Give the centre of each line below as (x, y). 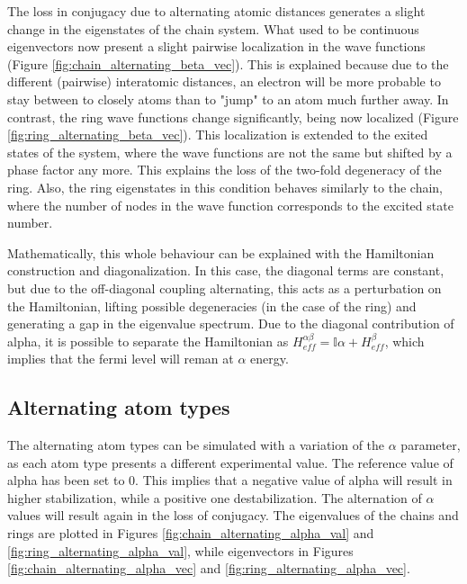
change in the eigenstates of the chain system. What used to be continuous (213, 28)
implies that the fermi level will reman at (121, 359)
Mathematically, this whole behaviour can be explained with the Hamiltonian (221, 252)
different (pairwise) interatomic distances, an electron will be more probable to (224, 81)
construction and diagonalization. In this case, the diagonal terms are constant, (226, 270)
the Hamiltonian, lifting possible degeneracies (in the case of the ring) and (212, 305)
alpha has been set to (66, 480)
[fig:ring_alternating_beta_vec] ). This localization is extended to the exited (218, 135)
